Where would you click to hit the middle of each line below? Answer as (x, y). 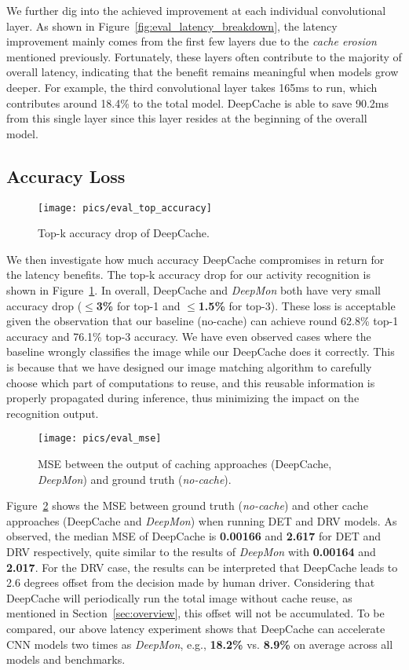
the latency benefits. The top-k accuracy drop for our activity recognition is (188, 275)
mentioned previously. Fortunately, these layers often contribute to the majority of (204, 56)
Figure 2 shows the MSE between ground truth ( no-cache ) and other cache (187, 505)
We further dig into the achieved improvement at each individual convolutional (196, 10)
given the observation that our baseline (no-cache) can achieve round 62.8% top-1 (203, 321)
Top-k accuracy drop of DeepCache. (124, 233)
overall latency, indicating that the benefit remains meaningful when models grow (203, 72)
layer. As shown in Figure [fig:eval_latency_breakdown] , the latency (172, 26)
